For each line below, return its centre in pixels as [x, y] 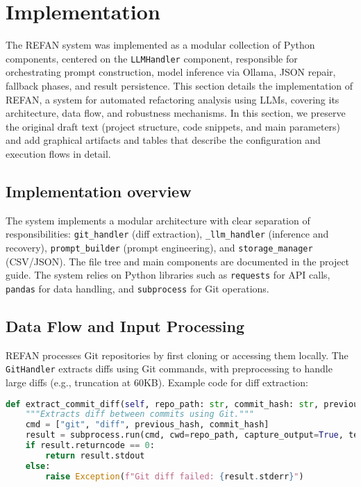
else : [38, 466]
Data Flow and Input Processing [125, 325]
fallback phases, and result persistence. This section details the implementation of [179, 85]
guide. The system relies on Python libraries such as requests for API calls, [168, 275]
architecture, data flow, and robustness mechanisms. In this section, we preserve [176, 113]
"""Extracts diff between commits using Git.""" [140, 414]
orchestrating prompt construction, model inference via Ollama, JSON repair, [171, 72]
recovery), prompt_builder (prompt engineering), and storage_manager [159, 247]
